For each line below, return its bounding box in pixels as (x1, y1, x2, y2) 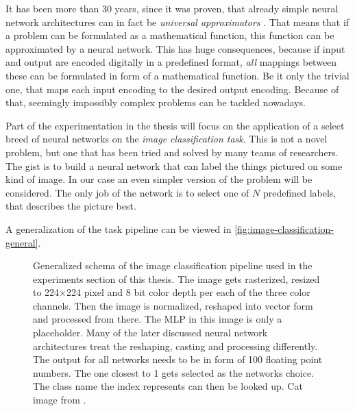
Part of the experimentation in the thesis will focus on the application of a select (5, 118, 345, 132)
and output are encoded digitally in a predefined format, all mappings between (5, 55, 337, 69)
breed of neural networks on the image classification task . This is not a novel (5, 132, 328, 146)
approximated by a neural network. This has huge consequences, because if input (5, 41, 345, 55)
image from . (33, 393, 86, 407)
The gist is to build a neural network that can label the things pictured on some (5, 158, 343, 173)
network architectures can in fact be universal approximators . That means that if (5, 14, 350, 29)
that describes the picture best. (5, 199, 136, 213)
